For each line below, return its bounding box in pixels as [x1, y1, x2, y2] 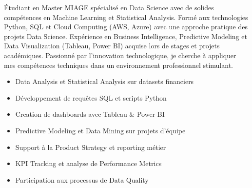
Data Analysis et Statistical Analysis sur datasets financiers [15, 76, 194, 86]
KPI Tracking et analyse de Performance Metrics [15, 158, 162, 168]
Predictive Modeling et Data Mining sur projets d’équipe [15, 125, 186, 135]
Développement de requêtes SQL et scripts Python [15, 92, 167, 103]
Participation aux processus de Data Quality [15, 174, 149, 185]
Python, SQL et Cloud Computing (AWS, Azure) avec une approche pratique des [4, 21, 248, 32]
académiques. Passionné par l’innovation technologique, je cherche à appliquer [4, 50, 236, 60]
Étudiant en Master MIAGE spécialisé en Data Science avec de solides [4, 2, 214, 12]
